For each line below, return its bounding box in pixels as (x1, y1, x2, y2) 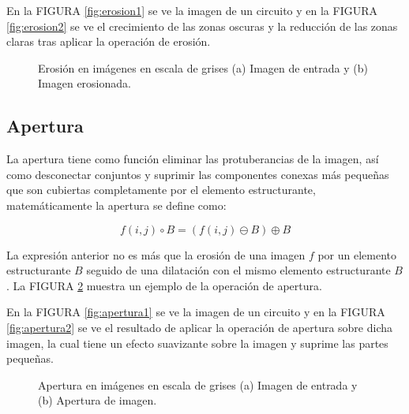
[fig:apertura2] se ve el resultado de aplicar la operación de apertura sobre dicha (6, 319, 393, 335)
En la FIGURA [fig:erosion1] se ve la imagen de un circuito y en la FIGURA (6, 2, 377, 18)
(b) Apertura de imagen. (38, 392, 157, 408)
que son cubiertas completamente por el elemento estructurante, (6, 181, 316, 198)
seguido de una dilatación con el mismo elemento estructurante (86, 262, 391, 278)
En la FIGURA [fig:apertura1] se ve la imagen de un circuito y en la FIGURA (6, 304, 385, 320)
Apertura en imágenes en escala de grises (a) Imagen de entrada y (38, 376, 358, 393)
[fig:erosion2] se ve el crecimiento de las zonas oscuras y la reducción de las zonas (6, 17, 398, 34)
